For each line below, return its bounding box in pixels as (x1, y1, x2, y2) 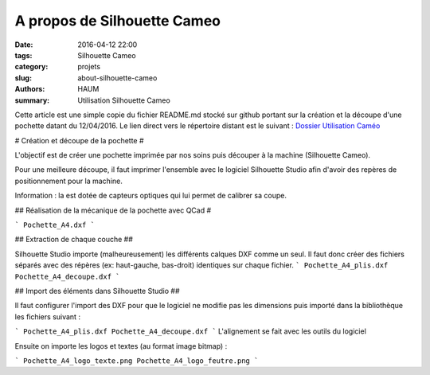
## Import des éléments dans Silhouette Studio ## (14, 286, 180, 295)
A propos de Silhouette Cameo (14, 12, 221, 29)
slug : (14, 72, 32, 83)
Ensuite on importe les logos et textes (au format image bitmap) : (14, 341, 228, 350)
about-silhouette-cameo (77, 72, 158, 83)
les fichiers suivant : (14, 311, 81, 322)
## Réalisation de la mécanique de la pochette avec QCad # (14, 205, 212, 215)
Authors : (14, 84, 45, 94)
